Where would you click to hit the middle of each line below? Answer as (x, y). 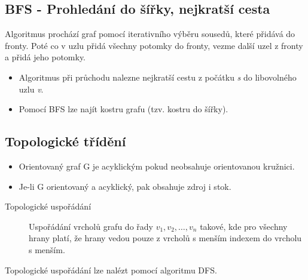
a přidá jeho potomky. (45, 57)
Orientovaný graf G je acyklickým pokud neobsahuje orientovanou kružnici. (157, 166)
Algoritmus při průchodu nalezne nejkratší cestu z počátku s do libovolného (158, 77)
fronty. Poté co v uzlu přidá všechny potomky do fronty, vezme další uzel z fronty (154, 45)
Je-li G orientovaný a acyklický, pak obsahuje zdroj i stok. (125, 186)
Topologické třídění (65, 141)
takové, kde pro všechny (244, 226)
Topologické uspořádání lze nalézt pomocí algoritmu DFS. (111, 270)
